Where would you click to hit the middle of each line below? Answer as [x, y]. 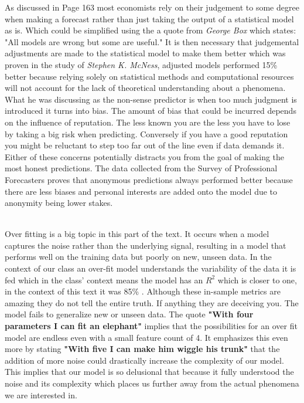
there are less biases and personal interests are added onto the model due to [141, 191]
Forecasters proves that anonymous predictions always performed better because [149, 179]
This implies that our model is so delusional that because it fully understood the [149, 372]
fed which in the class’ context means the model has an [104, 280]
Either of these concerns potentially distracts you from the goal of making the [145, 156]
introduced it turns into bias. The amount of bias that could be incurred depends [151, 111]
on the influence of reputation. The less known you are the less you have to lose [148, 122]
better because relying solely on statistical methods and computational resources [149, 76]
